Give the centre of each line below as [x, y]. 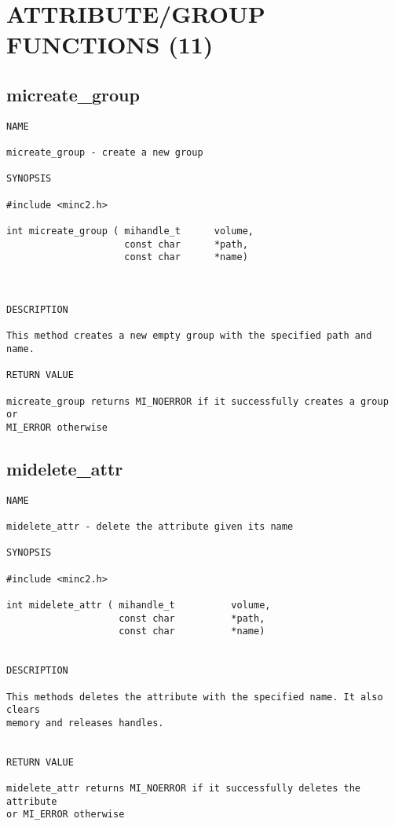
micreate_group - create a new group [105, 153]
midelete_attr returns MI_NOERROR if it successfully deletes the [184, 789]
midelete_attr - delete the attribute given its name [150, 527]
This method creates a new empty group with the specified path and [189, 336]
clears [23, 710]
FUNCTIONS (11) [110, 44]
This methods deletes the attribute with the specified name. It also [195, 697]
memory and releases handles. [85, 723]
